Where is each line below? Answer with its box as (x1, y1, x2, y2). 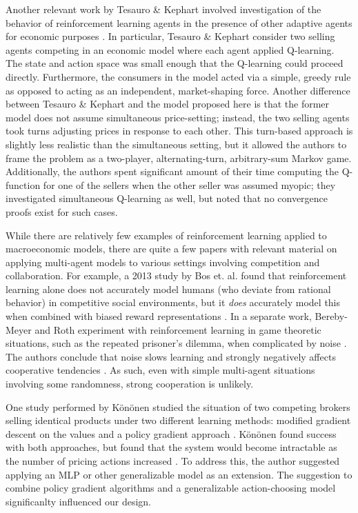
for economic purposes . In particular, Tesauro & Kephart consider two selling (6, 29, 335, 43)
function (6, 177, 41, 192)
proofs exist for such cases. (6, 204, 118, 219)
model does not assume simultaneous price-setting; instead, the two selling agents (6, 110, 350, 124)
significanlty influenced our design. (6, 494, 152, 508)
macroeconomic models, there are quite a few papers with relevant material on (6, 241, 337, 256)
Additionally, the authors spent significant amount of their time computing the (6, 164, 339, 179)
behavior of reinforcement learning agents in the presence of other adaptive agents (6, 15, 352, 30)
